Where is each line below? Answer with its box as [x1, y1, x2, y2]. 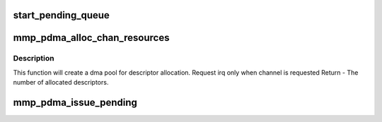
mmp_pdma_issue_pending [13, 96, 138, 109]
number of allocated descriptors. [13, 78, 109, 87]
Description [13, 54, 54, 63]
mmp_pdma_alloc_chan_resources [13, 32, 170, 44]
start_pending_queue [13, 9, 110, 21]
